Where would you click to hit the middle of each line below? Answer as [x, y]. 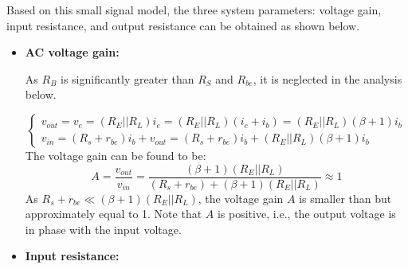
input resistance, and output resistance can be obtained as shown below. [183, 25]
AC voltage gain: [72, 52]
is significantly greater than [127, 78]
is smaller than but [345, 198]
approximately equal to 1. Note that [114, 214]
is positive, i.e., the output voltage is [306, 214]
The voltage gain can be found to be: [116, 155]
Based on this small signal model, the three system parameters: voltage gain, [194, 10]
